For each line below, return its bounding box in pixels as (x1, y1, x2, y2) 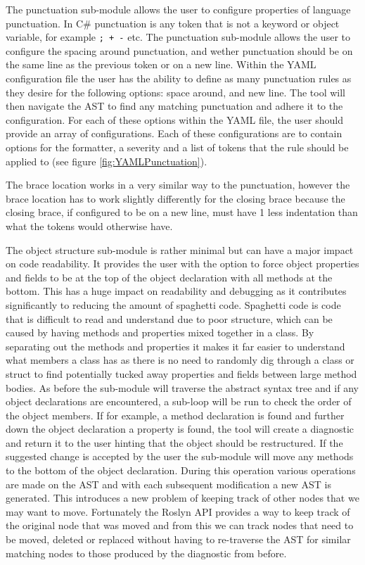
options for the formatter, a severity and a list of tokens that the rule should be (6, 140, 349, 154)
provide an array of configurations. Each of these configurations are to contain (6, 126, 342, 141)
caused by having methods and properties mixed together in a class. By (6, 325, 314, 340)
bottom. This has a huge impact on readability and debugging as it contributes (6, 284, 347, 298)
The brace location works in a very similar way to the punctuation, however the (6, 177, 350, 192)
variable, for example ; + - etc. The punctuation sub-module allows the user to (6, 30, 350, 44)
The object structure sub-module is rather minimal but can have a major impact (6, 242, 354, 257)
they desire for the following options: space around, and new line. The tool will (6, 84, 345, 99)
